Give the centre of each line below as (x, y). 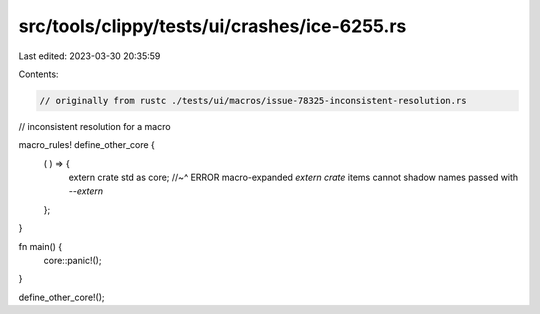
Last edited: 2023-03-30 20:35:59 (89, 56)
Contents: (38, 74)
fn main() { (40, 246)
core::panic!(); (72, 261)
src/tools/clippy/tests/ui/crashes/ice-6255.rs (212, 26)
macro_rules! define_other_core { (86, 145)
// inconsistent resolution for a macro (94, 126)
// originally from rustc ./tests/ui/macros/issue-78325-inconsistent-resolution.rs (253, 100)
